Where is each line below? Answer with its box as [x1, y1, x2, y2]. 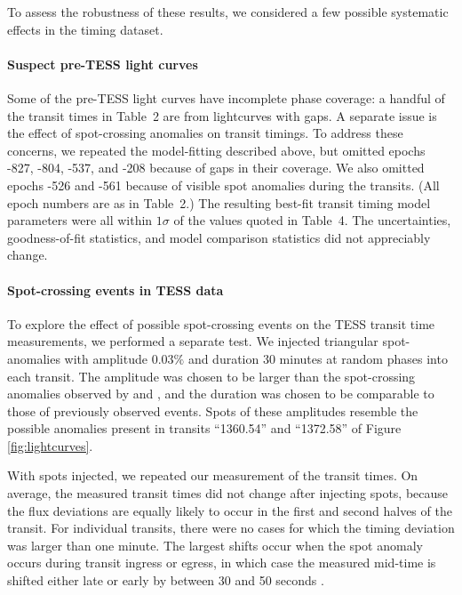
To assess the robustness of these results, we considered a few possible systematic [7, 3, 449, 20]
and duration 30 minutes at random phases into [187, 349, 448, 367]
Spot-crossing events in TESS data [7, 280, 224, 299]
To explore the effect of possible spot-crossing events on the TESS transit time [7, 314, 435, 333]
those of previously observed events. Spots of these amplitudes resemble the [7, 401, 418, 420]
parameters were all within [7, 211, 153, 229]
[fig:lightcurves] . [7, 436, 93, 454]
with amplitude [64, 349, 147, 367]
